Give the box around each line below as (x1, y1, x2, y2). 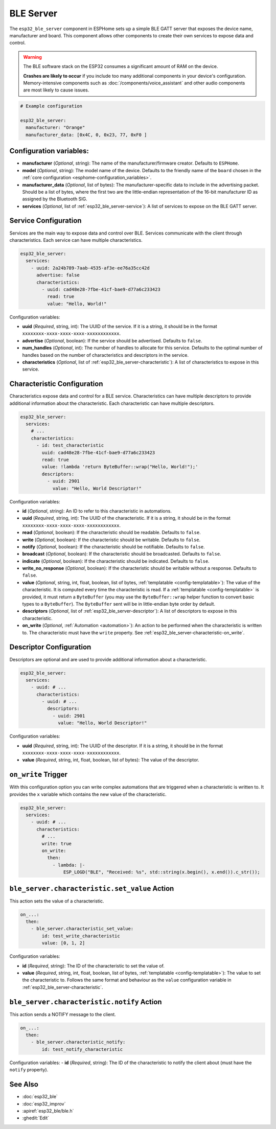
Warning (23, 54, 42, 60)
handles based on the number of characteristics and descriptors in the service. (22, 352, 189, 358)
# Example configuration (20, 103, 83, 109)
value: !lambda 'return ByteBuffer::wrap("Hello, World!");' (41, 464, 198, 470)
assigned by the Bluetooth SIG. (22, 196, 87, 202)
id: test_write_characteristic (41, 933, 120, 939)
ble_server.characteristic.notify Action (9, 997, 162, 1006)
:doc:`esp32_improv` (22, 1100, 66, 1107)
